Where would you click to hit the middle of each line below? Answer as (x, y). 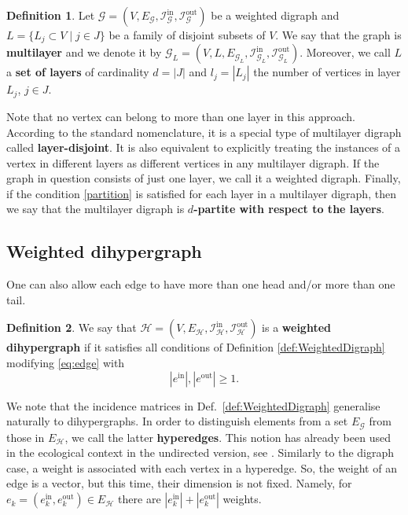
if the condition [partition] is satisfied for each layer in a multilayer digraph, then (201, 193)
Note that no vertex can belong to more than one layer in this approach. (181, 116)
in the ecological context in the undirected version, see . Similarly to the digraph (200, 452)
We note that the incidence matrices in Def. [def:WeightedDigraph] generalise (193, 405)
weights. (242, 499)
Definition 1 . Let (51, 15)
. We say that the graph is (338, 35)
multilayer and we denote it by (84, 52)
